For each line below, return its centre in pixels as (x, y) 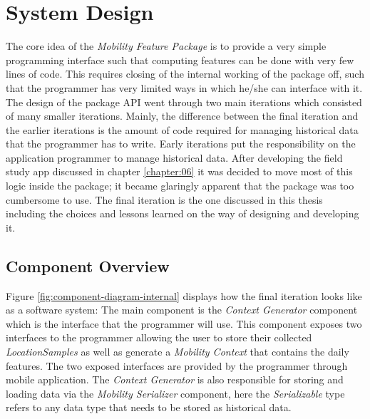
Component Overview (88, 265)
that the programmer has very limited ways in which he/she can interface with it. (184, 87)
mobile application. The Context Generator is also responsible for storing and (175, 379)
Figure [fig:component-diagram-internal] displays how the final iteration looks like (184, 295)
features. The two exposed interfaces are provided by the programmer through (177, 365)
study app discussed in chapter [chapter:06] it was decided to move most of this (179, 171)
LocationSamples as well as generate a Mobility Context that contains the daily (178, 352)
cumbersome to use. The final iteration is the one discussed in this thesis (164, 199)
